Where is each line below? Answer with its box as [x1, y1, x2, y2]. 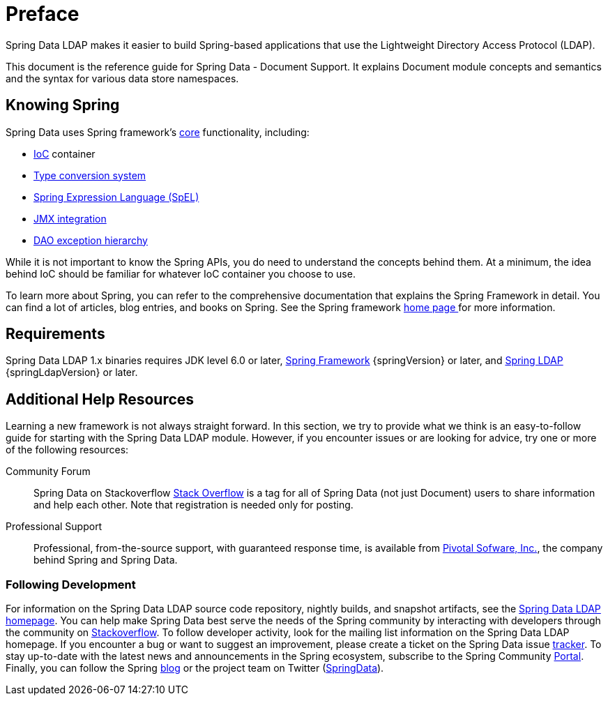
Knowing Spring [6, 96, 120, 114]
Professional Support [6, 520, 102, 533]
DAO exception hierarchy [33, 234, 148, 246]
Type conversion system [33, 169, 146, 181]
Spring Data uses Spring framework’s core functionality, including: [6, 126, 310, 138]
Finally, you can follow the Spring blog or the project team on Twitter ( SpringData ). [6, 662, 384, 674]
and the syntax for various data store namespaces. [6, 72, 239, 84]
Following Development [6, 577, 136, 591]
